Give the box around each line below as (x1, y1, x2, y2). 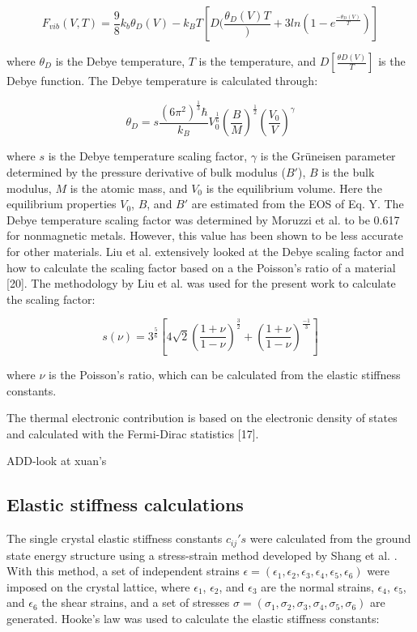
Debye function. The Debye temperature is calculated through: (6, 72, 318, 88)
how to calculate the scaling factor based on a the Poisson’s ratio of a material (6, 258, 396, 275)
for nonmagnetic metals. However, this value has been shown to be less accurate (6, 227, 403, 244)
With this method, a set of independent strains (6, 562, 240, 579)
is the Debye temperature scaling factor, (48, 147, 248, 164)
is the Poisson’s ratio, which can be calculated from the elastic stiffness (49, 366, 401, 383)
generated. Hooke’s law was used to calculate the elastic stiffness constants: (6, 610, 380, 627)
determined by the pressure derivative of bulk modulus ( (6, 163, 286, 180)
